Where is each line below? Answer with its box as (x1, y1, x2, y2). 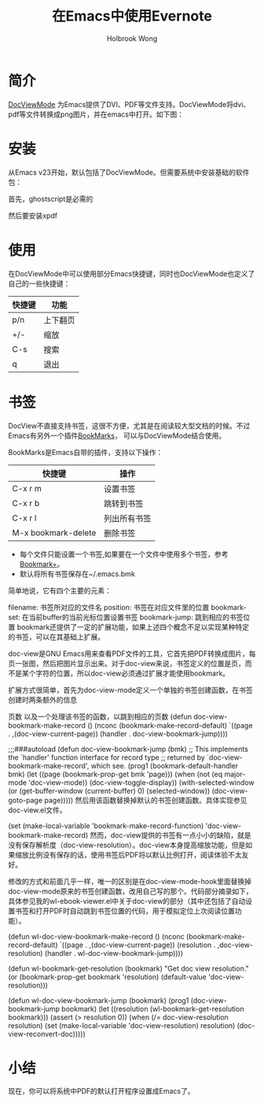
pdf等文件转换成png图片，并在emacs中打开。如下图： (8, 109, 185, 119)
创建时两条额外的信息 (8, 694, 77, 705)
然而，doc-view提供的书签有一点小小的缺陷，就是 (90, 830, 251, 839)
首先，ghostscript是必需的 (8, 194, 93, 203)
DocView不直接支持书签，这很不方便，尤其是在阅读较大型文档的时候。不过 (8, 420, 251, 430)
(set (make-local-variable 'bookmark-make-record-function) (8, 820, 204, 831)
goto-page (8, 795, 43, 805)
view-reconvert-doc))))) (8, 1029, 86, 1038)
